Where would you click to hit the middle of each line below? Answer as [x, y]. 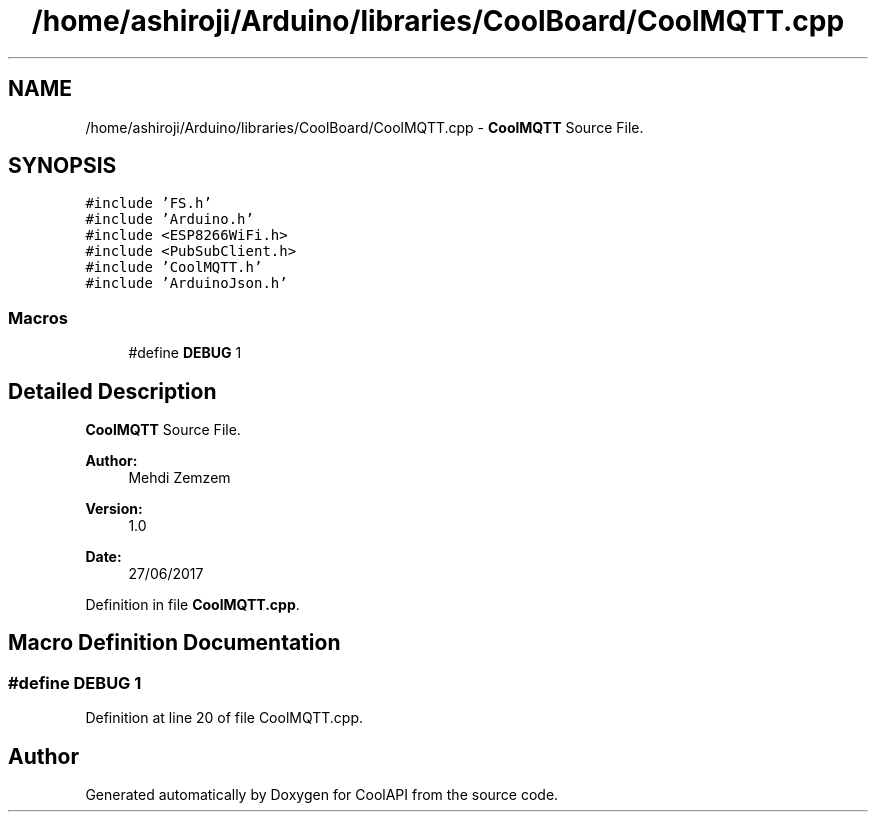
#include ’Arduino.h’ [169, 219]
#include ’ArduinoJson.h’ [186, 283]
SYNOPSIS [62, 166]
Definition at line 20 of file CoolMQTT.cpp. [224, 718]
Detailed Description [112, 391]
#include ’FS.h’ [148, 203]
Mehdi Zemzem [179, 478]
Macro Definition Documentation [174, 643]
